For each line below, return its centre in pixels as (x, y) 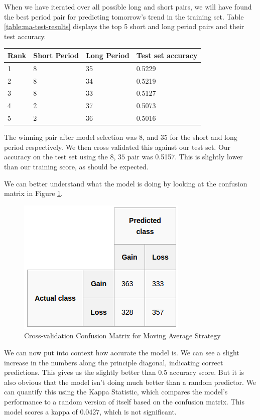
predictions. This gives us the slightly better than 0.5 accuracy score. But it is (124, 372)
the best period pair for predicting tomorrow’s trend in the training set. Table (124, 16)
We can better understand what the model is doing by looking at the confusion (126, 183)
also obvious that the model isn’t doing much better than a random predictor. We (130, 382)
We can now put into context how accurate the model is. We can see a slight (122, 352)
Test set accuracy (167, 55)
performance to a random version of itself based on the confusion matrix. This (124, 401)
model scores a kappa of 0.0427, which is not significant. (90, 411)
